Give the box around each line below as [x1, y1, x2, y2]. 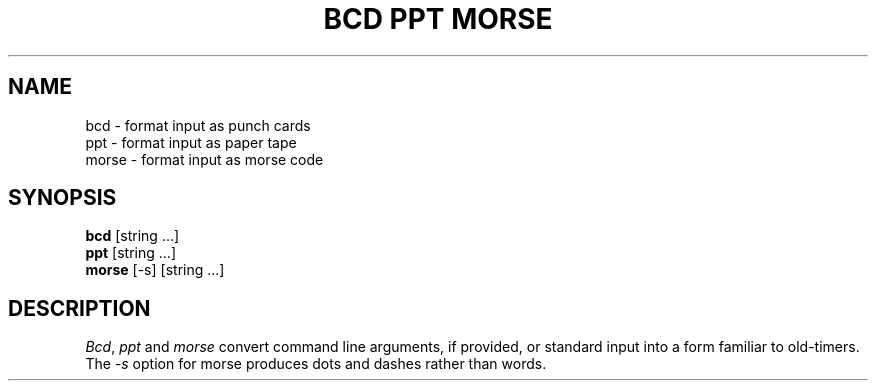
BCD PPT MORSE [323, 2, 553, 36]
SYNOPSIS [8, 185, 117, 211]
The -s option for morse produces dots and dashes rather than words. [85, 355, 547, 373]
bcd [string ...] [85, 227, 180, 245]
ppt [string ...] [85, 244, 176, 262]
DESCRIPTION [8, 295, 151, 321]
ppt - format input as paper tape [85, 133, 297, 151]
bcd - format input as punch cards [85, 116, 311, 134]
